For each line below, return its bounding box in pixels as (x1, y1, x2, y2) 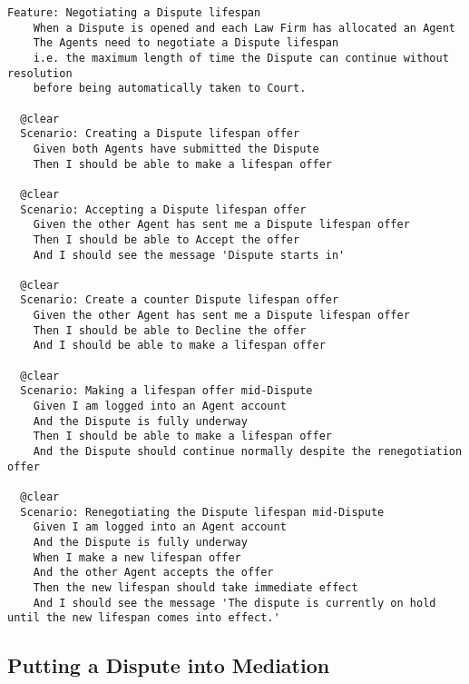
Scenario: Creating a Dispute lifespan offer (20, 127, 300, 141)
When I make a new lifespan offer (33, 550, 241, 564)
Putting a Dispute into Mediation (7, 651, 330, 679)
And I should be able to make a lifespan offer (33, 339, 326, 352)
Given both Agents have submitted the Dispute (33, 142, 319, 155)
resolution (7, 66, 73, 80)
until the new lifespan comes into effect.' (7, 611, 280, 625)
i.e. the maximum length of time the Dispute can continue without (33, 51, 449, 64)
